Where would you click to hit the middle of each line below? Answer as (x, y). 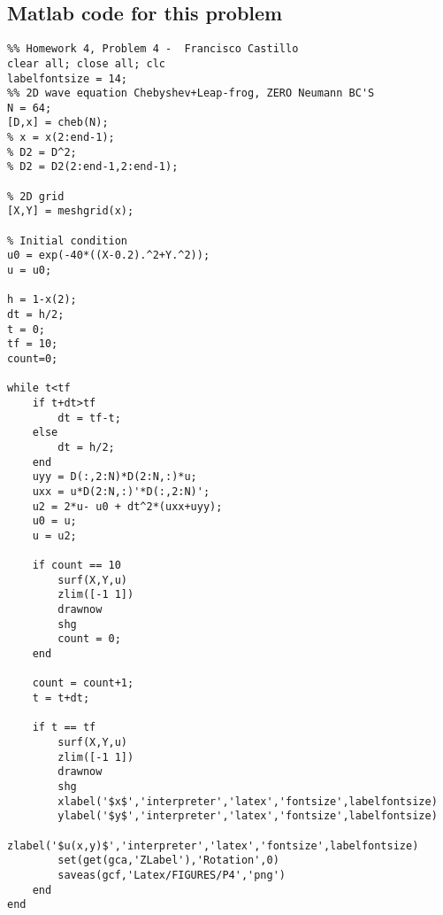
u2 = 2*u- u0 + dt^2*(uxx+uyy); (127, 506)
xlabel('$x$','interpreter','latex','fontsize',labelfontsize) (248, 801)
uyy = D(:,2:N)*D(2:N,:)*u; (115, 477)
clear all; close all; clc (86, 63)
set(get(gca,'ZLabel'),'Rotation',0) (168, 861)
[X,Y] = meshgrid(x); (71, 211)
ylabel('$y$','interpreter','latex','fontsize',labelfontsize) (248, 816)
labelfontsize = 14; (68, 78)
